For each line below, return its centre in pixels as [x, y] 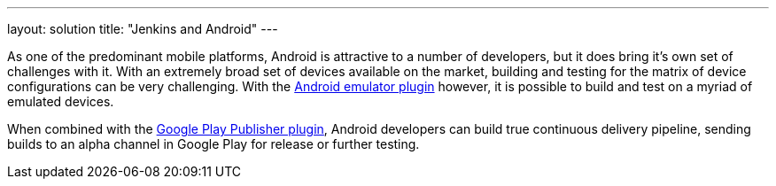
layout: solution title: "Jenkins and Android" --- [143, 29]
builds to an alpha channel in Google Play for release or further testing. [213, 144]
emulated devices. [61, 101]
